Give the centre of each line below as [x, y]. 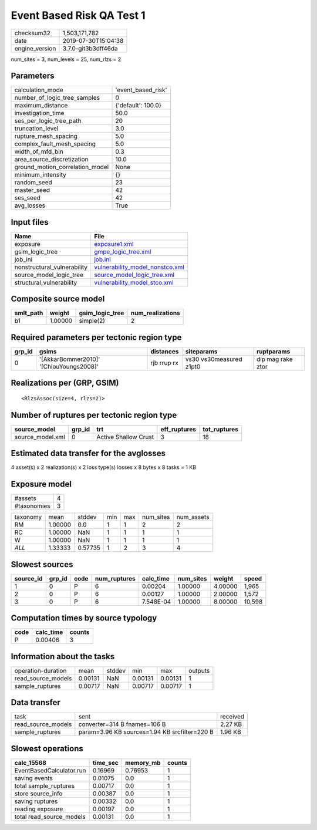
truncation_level [36, 129]
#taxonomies [32, 506]
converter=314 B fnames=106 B [122, 724]
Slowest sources [42, 564]
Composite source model [58, 299]
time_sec [105, 762]
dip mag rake [274, 359]
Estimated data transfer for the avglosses [88, 453]
